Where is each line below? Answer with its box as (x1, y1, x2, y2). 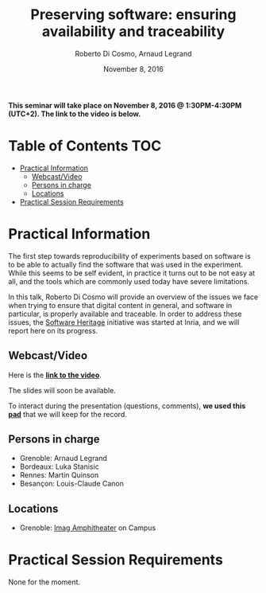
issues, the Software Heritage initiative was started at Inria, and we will (8, 317, 240, 327)
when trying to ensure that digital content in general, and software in (8, 300, 233, 310)
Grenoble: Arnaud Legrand (19, 454, 107, 463)
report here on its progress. (8, 326, 98, 335)
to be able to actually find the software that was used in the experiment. (8, 259, 244, 269)
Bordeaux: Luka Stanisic (19, 462, 99, 471)
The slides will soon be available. (8, 385, 117, 395)
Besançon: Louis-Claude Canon (19, 479, 125, 489)
